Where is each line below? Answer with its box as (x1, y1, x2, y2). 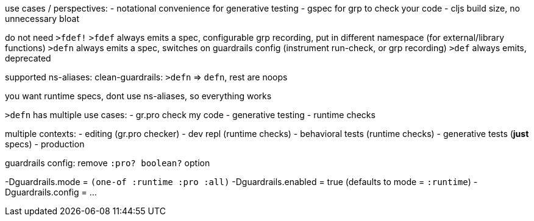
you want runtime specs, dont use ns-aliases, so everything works (5, 91, 272, 101)
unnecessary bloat (5, 13, 80, 24)
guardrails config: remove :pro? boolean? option (5, 158, 210, 168)
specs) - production (5, 139, 85, 149)
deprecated (5, 53, 51, 63)
